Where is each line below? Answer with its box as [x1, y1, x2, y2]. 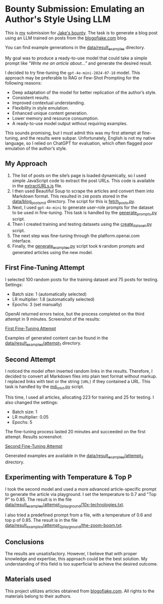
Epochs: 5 [12, 419, 33, 425]
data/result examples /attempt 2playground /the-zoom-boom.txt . [5, 522, 123, 530]
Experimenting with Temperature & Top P [5, 473, 132, 481]
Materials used [5, 575, 52, 584]
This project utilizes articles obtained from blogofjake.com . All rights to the [5, 588, 155, 594]
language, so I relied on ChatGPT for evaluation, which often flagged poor [5, 140, 153, 146]
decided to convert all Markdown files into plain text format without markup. [5, 373, 157, 379]
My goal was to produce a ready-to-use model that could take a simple [5, 55, 147, 61]
